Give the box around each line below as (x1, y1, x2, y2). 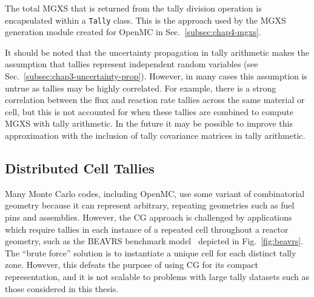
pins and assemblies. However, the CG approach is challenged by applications (5, 210, 292, 223)
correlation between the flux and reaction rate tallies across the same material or (5, 93, 305, 106)
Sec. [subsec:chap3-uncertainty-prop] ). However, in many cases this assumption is (5, 70, 307, 82)
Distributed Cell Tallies (5, 158, 155, 177)
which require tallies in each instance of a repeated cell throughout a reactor (5, 222, 289, 235)
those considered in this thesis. (5, 282, 119, 295)
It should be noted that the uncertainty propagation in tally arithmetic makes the (5, 45, 309, 58)
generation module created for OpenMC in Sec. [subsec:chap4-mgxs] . (5, 25, 261, 38)
